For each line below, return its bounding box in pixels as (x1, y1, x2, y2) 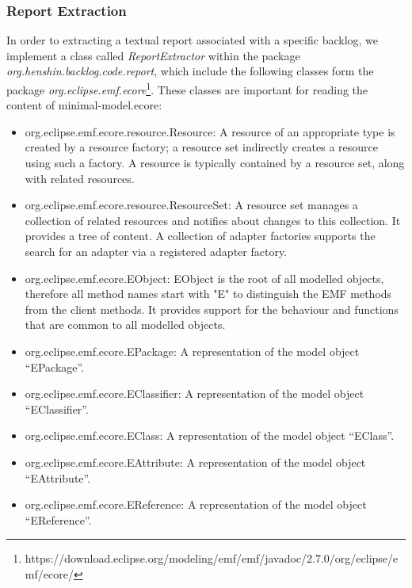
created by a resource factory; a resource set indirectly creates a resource (25, 139, 378, 155)
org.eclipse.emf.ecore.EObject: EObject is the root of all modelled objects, (25, 269, 384, 286)
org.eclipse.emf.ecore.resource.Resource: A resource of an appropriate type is (25, 123, 395, 139)
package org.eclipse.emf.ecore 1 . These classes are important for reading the (6, 79, 368, 97)
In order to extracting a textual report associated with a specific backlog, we (6, 32, 379, 48)
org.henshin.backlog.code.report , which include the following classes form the (6, 63, 374, 79)
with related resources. (25, 170, 135, 186)
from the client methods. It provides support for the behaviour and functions (25, 300, 399, 317)
